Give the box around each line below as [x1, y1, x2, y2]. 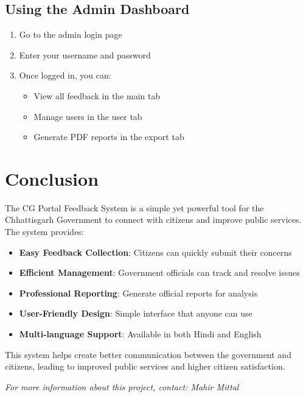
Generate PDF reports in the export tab [33, 130, 184, 143]
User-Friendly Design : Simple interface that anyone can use [19, 307, 252, 320]
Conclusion [5, 166, 99, 191]
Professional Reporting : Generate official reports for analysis [19, 286, 258, 299]
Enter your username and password [19, 48, 151, 61]
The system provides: [5, 225, 84, 238]
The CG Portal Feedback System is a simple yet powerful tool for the [5, 201, 264, 214]
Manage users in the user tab [33, 110, 142, 122]
